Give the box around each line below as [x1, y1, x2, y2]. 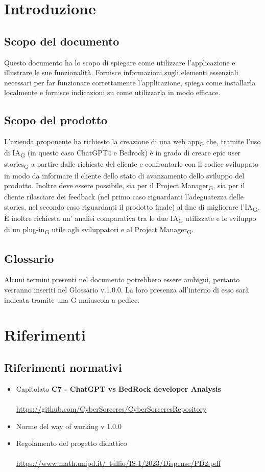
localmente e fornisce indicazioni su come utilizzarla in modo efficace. [4, 87, 221, 98]
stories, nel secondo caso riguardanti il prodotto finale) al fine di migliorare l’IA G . [4, 201, 259, 213]
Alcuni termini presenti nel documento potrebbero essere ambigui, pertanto [4, 274, 240, 285]
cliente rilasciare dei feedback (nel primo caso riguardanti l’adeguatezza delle [4, 191, 244, 202]
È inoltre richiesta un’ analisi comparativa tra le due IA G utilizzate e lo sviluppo [4, 212, 256, 224]
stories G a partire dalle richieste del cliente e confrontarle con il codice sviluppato [4, 159, 259, 171]
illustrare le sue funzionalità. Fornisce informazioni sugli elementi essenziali [4, 67, 238, 78]
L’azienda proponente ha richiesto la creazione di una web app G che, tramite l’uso [4, 136, 261, 148]
